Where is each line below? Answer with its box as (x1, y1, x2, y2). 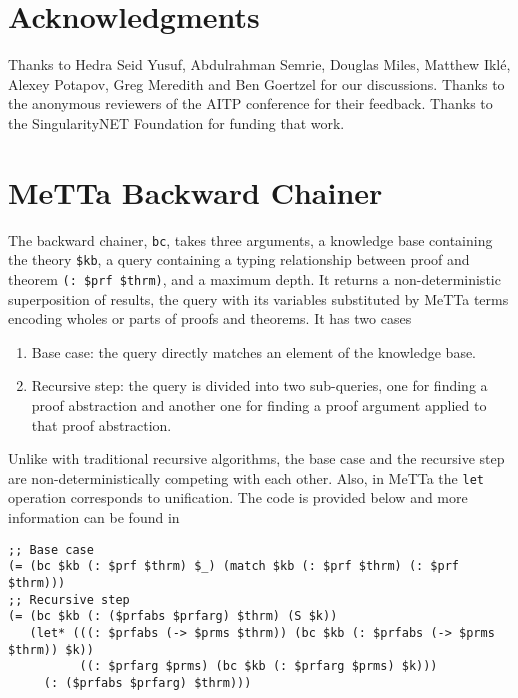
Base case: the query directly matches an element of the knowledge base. (31, 341, 477, 362)
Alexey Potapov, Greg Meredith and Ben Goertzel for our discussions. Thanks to (8, 73, 505, 94)
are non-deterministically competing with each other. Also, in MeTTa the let (8, 467, 484, 488)
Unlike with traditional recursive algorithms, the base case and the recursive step (8, 448, 505, 469)
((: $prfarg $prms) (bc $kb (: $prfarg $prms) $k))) (79, 659, 438, 674)
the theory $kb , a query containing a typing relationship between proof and (8, 249, 470, 270)
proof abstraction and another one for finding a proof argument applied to (31, 394, 487, 415)
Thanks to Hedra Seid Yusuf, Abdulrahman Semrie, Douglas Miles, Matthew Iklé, (8, 54, 511, 75)
